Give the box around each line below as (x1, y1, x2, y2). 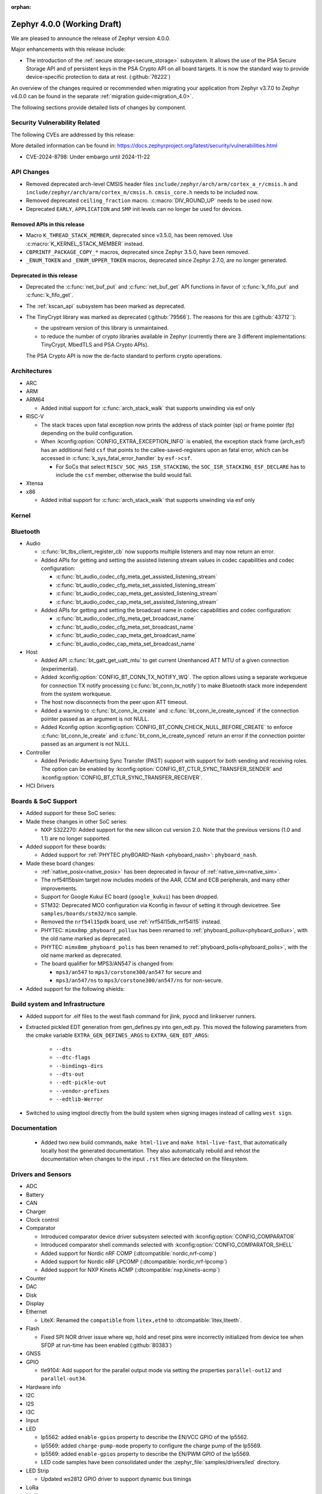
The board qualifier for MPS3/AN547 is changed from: (41, 960, 174, 968)
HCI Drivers (26, 782, 55, 789)
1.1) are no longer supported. (41, 834, 111, 842)
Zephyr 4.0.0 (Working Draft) (11, 19, 122, 29)
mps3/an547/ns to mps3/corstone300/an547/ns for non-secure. (55, 977, 223, 984)
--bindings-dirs (55, 1063, 104, 1069)
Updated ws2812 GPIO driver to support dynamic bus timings (41, 1475, 192, 1483)
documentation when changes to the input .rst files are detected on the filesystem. (41, 1155, 249, 1162)
